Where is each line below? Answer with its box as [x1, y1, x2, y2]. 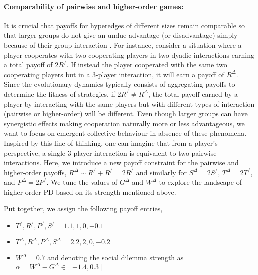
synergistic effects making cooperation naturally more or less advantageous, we [4, 118, 245, 128]
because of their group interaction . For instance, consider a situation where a [4, 39, 242, 50]
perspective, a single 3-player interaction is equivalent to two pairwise [4, 147, 217, 158]
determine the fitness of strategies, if [4, 88, 115, 99]
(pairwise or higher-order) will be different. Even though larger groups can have [4, 108, 248, 119]
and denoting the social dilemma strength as [47, 252, 184, 263]
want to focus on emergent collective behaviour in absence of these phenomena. [4, 128, 247, 138]
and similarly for [136, 167, 187, 177]
